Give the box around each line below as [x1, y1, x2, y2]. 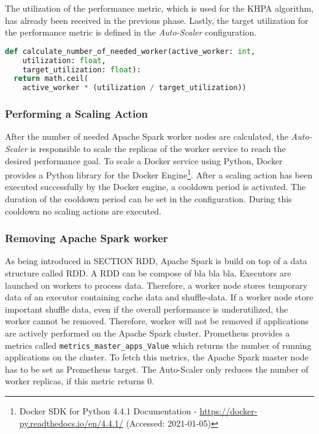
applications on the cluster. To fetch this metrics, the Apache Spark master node [5, 351, 309, 364]
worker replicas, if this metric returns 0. [5, 375, 155, 387]
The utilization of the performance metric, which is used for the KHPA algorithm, [5, 2, 314, 14]
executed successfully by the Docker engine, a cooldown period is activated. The [5, 180, 306, 193]
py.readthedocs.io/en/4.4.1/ [19, 416, 123, 429]
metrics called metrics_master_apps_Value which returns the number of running [5, 338, 312, 351]
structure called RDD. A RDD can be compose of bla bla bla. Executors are [5, 267, 291, 279]
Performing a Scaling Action [5, 106, 148, 121]
